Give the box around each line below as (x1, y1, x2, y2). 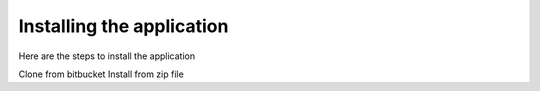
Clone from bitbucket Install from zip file (18, 68, 184, 80)
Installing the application (18, 15, 229, 37)
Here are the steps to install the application (18, 50, 195, 62)
